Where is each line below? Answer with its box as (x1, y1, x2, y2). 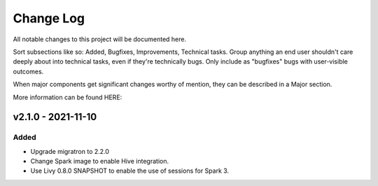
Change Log (13, 10, 85, 26)
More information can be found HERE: (13, 93, 122, 101)
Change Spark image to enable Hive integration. (30, 157, 169, 166)
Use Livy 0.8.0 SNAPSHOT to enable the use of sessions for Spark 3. (30, 166, 230, 175)
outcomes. (13, 67, 44, 76)
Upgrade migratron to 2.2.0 (30, 147, 110, 155)
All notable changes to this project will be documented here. (13, 35, 187, 43)
